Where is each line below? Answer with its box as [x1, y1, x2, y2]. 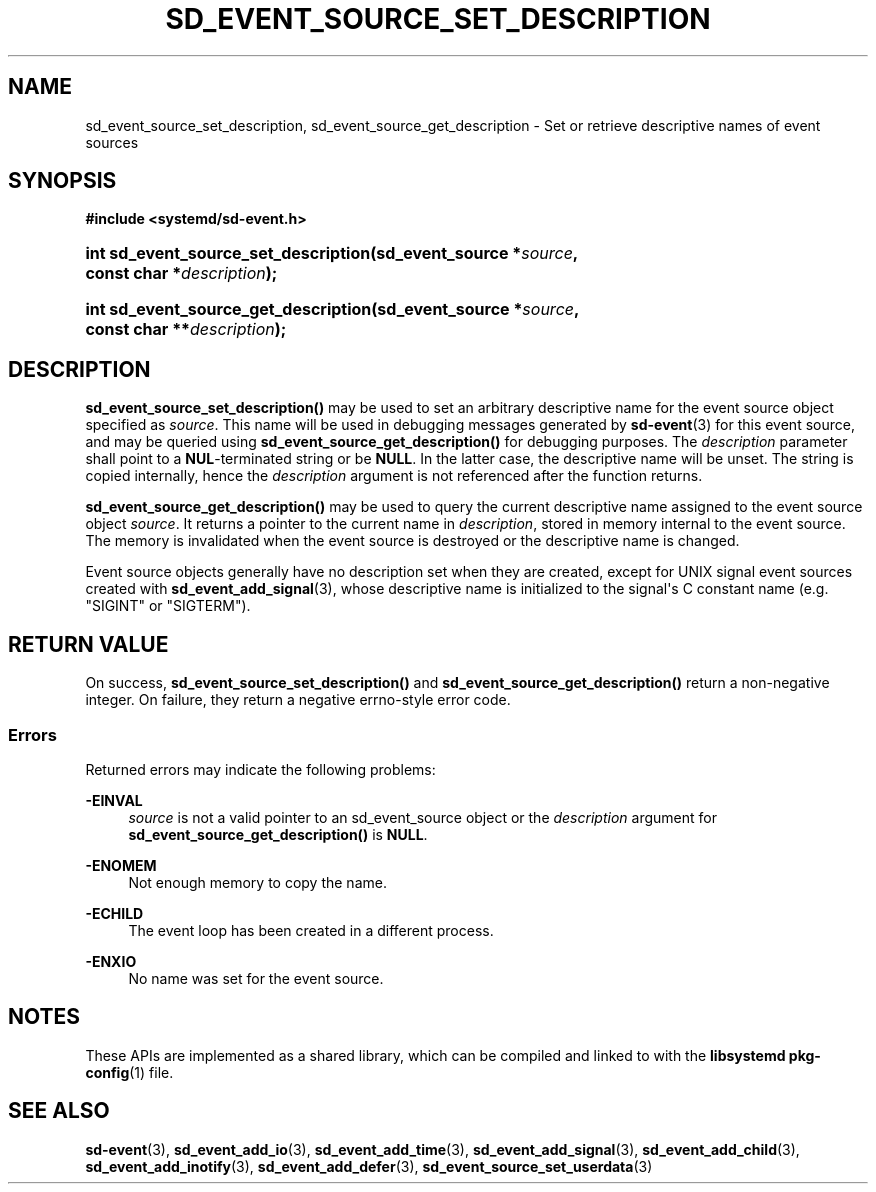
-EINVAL [85, 791, 143, 809]
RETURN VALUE [8, 631, 169, 657]
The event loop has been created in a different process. [128, 921, 494, 939]
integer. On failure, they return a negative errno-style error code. [85, 691, 511, 709]
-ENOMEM [85, 856, 157, 874]
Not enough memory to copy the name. [128, 873, 387, 891]
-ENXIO [85, 952, 137, 970]
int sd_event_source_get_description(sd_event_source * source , [85, 299, 579, 320]
